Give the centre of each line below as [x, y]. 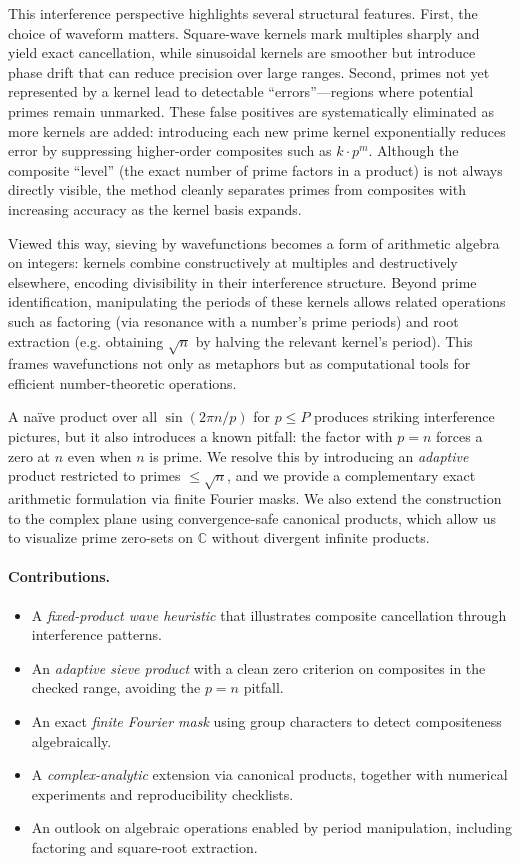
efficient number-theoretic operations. [122, 382]
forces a [459, 436]
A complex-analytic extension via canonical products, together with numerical [269, 774]
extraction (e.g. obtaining [86, 340]
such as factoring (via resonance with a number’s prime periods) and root [233, 320]
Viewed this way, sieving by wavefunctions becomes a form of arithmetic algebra [254, 242]
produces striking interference [404, 416]
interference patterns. [96, 634]
